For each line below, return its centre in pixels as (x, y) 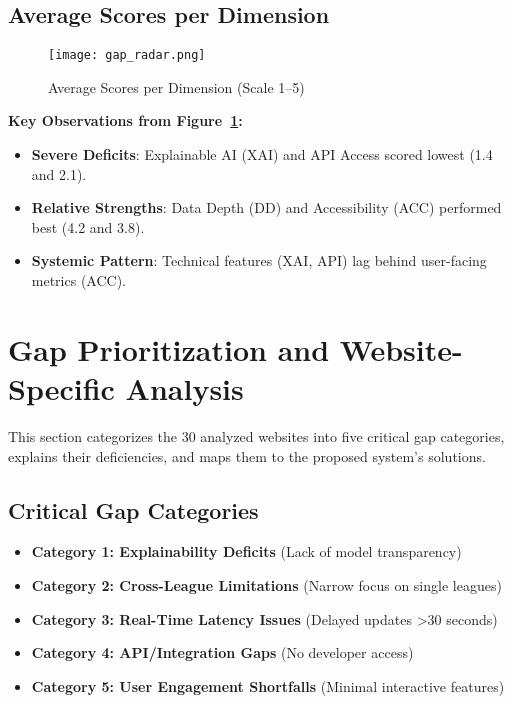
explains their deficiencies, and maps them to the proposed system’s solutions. (247, 455)
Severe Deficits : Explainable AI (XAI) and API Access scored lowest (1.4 (262, 154)
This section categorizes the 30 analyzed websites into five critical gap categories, (256, 435)
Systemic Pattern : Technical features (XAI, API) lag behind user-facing (259, 260)
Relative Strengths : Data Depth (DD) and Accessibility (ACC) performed (266, 207)
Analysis (184, 387)
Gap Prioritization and (169, 348)
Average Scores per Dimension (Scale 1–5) (176, 86)
